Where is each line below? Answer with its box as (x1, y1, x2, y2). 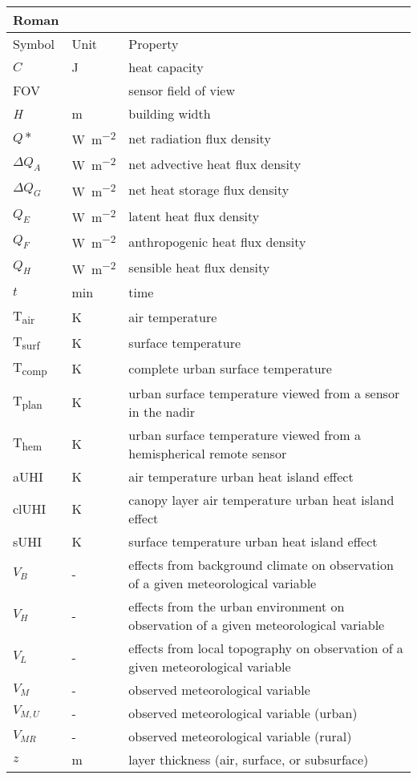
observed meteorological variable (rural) (128, 726, 352, 745)
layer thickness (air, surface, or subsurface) (128, 749, 369, 769)
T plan (13, 391, 43, 413)
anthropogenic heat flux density (128, 232, 306, 251)
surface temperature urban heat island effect (128, 531, 378, 551)
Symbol (13, 34, 55, 53)
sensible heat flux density (128, 258, 270, 277)
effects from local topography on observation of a (128, 638, 403, 657)
